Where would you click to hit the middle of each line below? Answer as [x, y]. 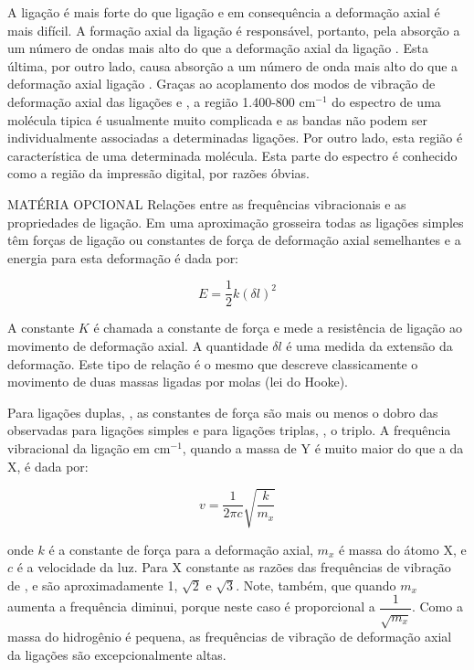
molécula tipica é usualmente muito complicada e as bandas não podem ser [217, 119]
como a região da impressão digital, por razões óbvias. [159, 173]
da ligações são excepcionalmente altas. [117, 654]
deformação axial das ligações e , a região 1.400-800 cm [162, 101]
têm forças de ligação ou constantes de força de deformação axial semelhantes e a [234, 240]
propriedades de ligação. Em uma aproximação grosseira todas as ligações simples [236, 222]
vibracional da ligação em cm [89, 447]
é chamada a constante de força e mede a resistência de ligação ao [278, 328]
